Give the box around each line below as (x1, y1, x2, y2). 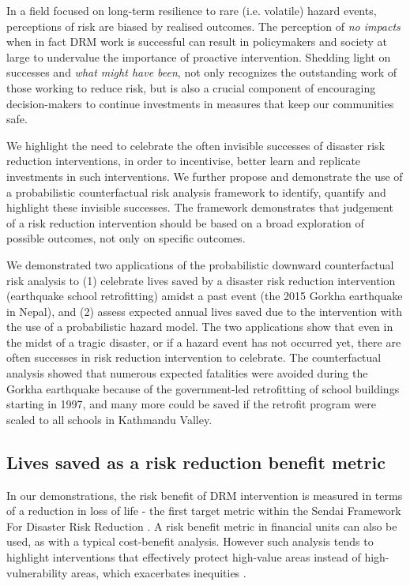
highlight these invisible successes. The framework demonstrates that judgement (6, 199, 393, 216)
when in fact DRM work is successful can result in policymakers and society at (6, 33, 388, 50)
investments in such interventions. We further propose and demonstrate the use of (6, 167, 403, 184)
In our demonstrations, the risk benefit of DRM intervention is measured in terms (6, 486, 403, 503)
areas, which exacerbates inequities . (71, 564, 246, 580)
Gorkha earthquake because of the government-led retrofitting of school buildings (6, 380, 400, 396)
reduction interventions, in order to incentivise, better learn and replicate (6, 152, 361, 169)
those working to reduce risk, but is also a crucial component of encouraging (6, 79, 376, 96)
